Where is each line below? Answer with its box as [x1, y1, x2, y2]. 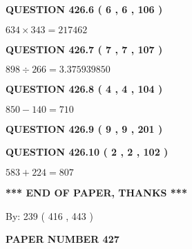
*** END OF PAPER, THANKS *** [6, 185, 187, 199]
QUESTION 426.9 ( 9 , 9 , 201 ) [6, 121, 163, 136]
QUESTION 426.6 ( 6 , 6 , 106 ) [6, 2, 163, 16]
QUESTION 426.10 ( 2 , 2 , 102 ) [6, 145, 169, 159]
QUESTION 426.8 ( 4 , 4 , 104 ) [6, 82, 163, 96]
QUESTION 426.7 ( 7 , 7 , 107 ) [6, 41, 163, 56]
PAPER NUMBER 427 [6, 232, 119, 246]
